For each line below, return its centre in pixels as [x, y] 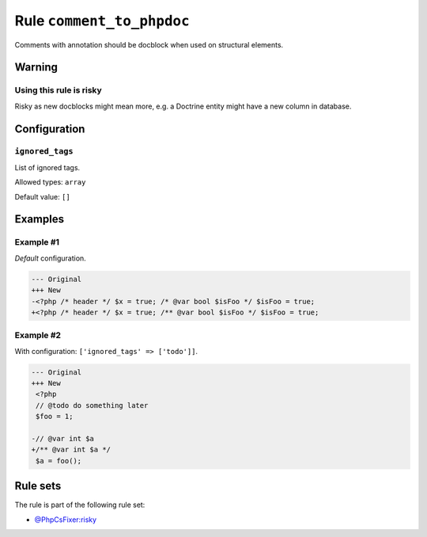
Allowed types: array [50, 182]
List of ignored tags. [47, 167]
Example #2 [38, 335]
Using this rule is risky [58, 90]
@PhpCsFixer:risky [66, 520]
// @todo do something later [92, 405]
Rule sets [38, 486]
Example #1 [37, 242]
